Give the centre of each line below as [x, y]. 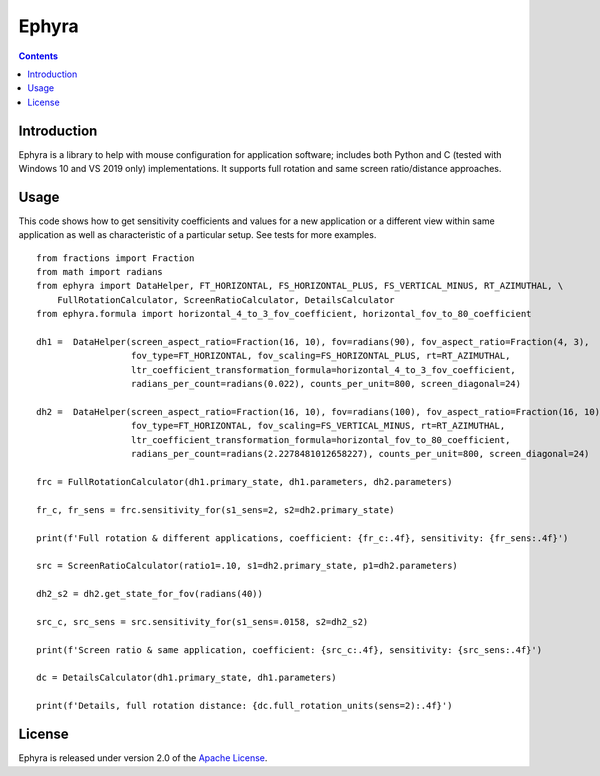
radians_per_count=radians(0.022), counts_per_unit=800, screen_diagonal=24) [326, 384]
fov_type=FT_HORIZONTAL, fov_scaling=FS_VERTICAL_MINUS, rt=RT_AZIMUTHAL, [318, 426]
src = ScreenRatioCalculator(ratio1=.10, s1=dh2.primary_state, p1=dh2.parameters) [247, 566]
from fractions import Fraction [115, 258]
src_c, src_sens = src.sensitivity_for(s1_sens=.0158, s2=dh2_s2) [202, 621]
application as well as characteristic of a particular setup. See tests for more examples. [197, 235]
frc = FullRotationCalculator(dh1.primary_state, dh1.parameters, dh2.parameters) [244, 481]
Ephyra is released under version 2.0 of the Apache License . [143, 758]
